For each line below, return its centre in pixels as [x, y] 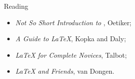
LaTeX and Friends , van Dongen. [65, 71]
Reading [16, 6]
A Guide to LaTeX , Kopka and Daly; [71, 39]
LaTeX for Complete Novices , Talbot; [71, 55]
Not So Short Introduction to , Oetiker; [73, 22]
